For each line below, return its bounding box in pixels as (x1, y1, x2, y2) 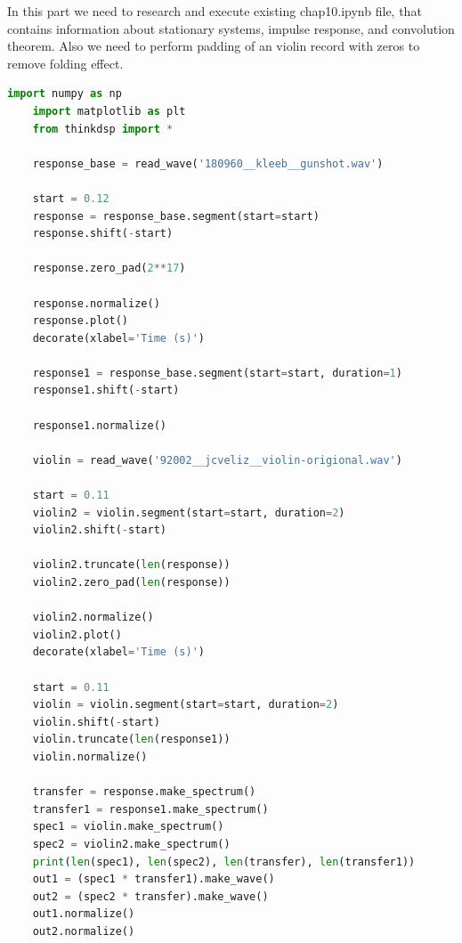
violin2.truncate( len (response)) (32, 558, 231, 572)
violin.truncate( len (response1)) (32, 733, 231, 746)
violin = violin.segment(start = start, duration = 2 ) (32, 698, 339, 711)
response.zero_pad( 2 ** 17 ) (32, 262, 186, 275)
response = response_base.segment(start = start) (32, 209, 320, 223)
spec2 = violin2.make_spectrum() (32, 837, 231, 850)
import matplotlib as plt (32, 104, 186, 118)
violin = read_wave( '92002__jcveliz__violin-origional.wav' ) (32, 453, 402, 467)
